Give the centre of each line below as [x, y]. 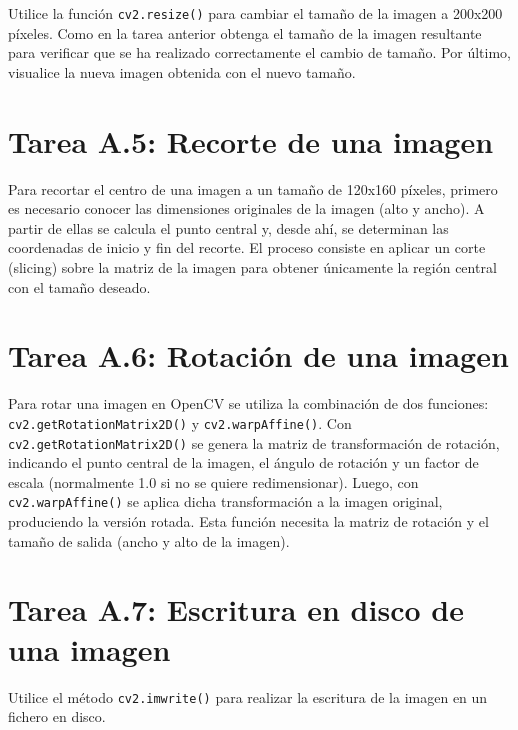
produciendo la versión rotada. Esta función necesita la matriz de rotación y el [248, 521]
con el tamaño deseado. [79, 286]
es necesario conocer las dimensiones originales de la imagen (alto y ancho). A [246, 208]
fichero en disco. [57, 716]
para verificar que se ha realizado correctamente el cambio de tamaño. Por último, [259, 52]
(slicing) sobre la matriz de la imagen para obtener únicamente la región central [252, 266]
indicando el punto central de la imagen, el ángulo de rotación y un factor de [243, 462]
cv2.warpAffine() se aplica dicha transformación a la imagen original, [225, 501]
